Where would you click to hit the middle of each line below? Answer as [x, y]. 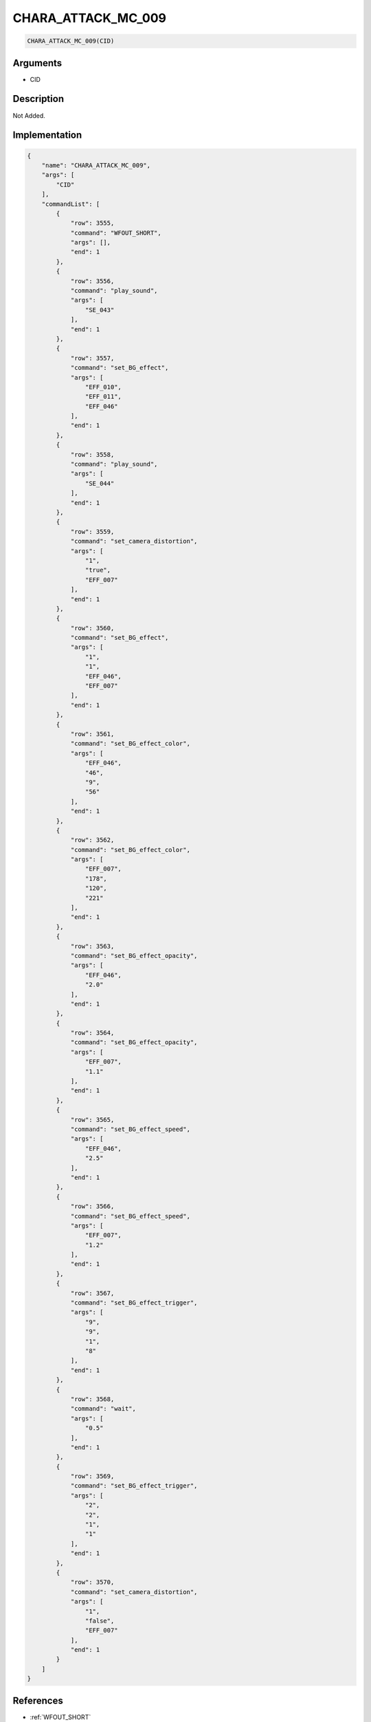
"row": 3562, [92, 840]
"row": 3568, [92, 1399]
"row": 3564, [92, 1033]
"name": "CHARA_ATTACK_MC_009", [96, 165]
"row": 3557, [92, 358]
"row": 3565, [92, 1120]
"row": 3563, [92, 946]
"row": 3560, [92, 628]
